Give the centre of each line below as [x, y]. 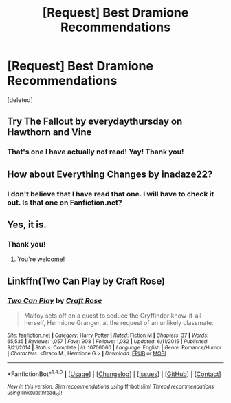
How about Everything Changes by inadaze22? [110, 174]
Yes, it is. [27, 224]
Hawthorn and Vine [49, 132]
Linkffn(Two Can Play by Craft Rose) [86, 281]
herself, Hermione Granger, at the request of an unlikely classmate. [119, 322]
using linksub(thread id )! [35, 393]
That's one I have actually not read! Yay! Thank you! [96, 152]
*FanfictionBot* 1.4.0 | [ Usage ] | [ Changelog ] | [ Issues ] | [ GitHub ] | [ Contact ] [114, 373]
